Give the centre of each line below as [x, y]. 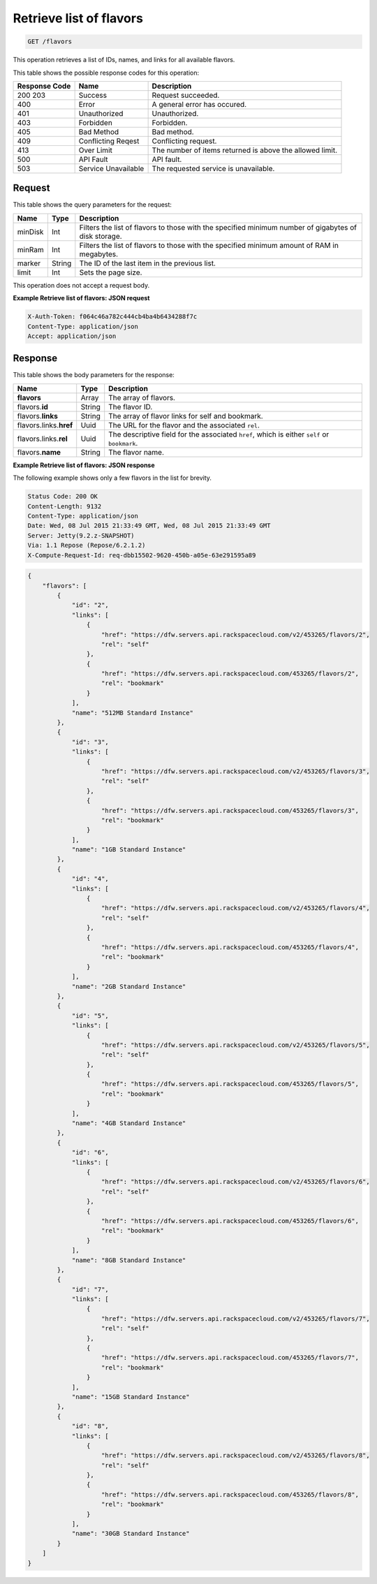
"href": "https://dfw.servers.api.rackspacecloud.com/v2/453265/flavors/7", [236, 1319]
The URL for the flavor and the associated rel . [184, 425]
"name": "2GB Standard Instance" [129, 986]
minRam [31, 249]
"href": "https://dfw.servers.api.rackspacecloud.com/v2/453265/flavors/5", [236, 1045]
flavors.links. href [45, 425]
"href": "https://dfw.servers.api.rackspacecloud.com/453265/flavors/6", [230, 1221]
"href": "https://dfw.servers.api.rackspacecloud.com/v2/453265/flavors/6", [236, 1182]
